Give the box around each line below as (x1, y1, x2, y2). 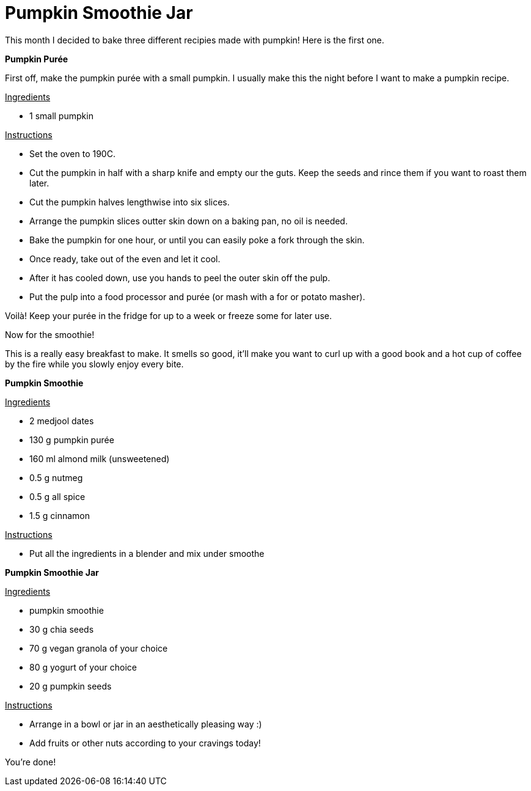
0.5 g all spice (29, 491, 86, 502)
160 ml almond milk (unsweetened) (29, 453, 170, 464)
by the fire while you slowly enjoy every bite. (5, 358, 184, 369)
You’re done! (5, 756, 56, 767)
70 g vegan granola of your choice (29, 642, 168, 653)
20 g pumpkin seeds (29, 680, 112, 691)
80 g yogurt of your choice (29, 661, 137, 672)
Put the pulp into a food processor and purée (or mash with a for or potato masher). (29, 291, 365, 302)
